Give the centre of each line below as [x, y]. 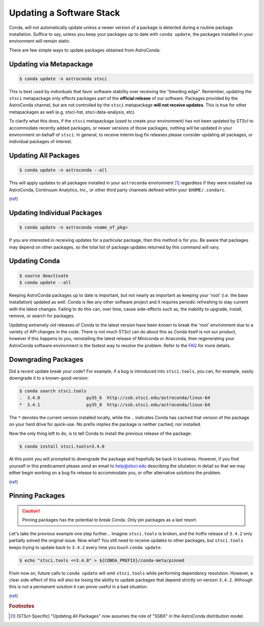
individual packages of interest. [41, 142]
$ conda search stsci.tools [53, 391]
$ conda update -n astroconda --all [63, 170]
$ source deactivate [44, 276]
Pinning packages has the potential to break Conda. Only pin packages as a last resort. [110, 520]
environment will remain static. [40, 41]
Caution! [31, 511]
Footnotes [22, 606]
